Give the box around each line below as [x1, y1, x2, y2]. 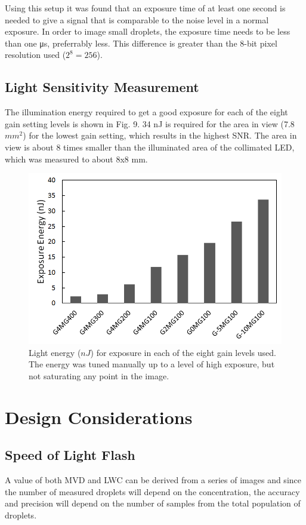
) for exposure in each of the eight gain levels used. [90, 346, 276, 358]
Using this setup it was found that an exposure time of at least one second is [5, 2, 286, 14]
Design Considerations [5, 404, 193, 429]
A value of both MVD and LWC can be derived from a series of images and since [5, 473, 301, 486]
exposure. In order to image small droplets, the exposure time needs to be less [5, 25, 290, 38]
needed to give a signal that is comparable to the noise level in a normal [5, 13, 269, 26]
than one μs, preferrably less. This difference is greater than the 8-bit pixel [5, 36, 277, 49]
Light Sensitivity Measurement [5, 78, 199, 96]
